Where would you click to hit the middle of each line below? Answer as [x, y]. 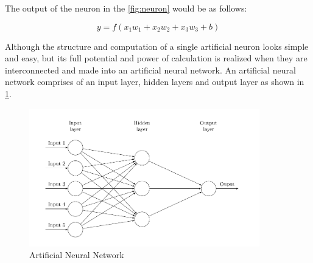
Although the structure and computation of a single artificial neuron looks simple [157, 46]
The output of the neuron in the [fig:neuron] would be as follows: [126, 8]
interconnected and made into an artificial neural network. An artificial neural [150, 70]
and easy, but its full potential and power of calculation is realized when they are [156, 58]
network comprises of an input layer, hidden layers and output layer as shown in [155, 82]
